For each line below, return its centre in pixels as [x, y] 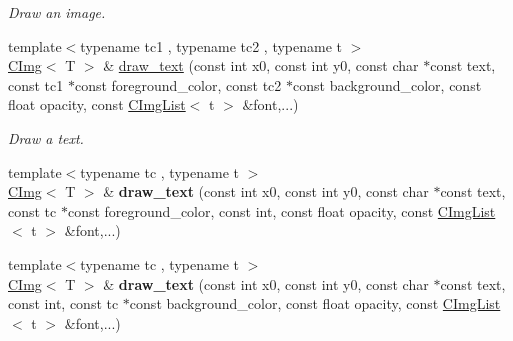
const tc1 [36, 84]
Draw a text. [46, 137]
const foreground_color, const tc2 [178, 84]
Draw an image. [57, 12]
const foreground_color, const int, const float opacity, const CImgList [281, 210]
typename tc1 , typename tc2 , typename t [211, 45]
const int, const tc [63, 303]
